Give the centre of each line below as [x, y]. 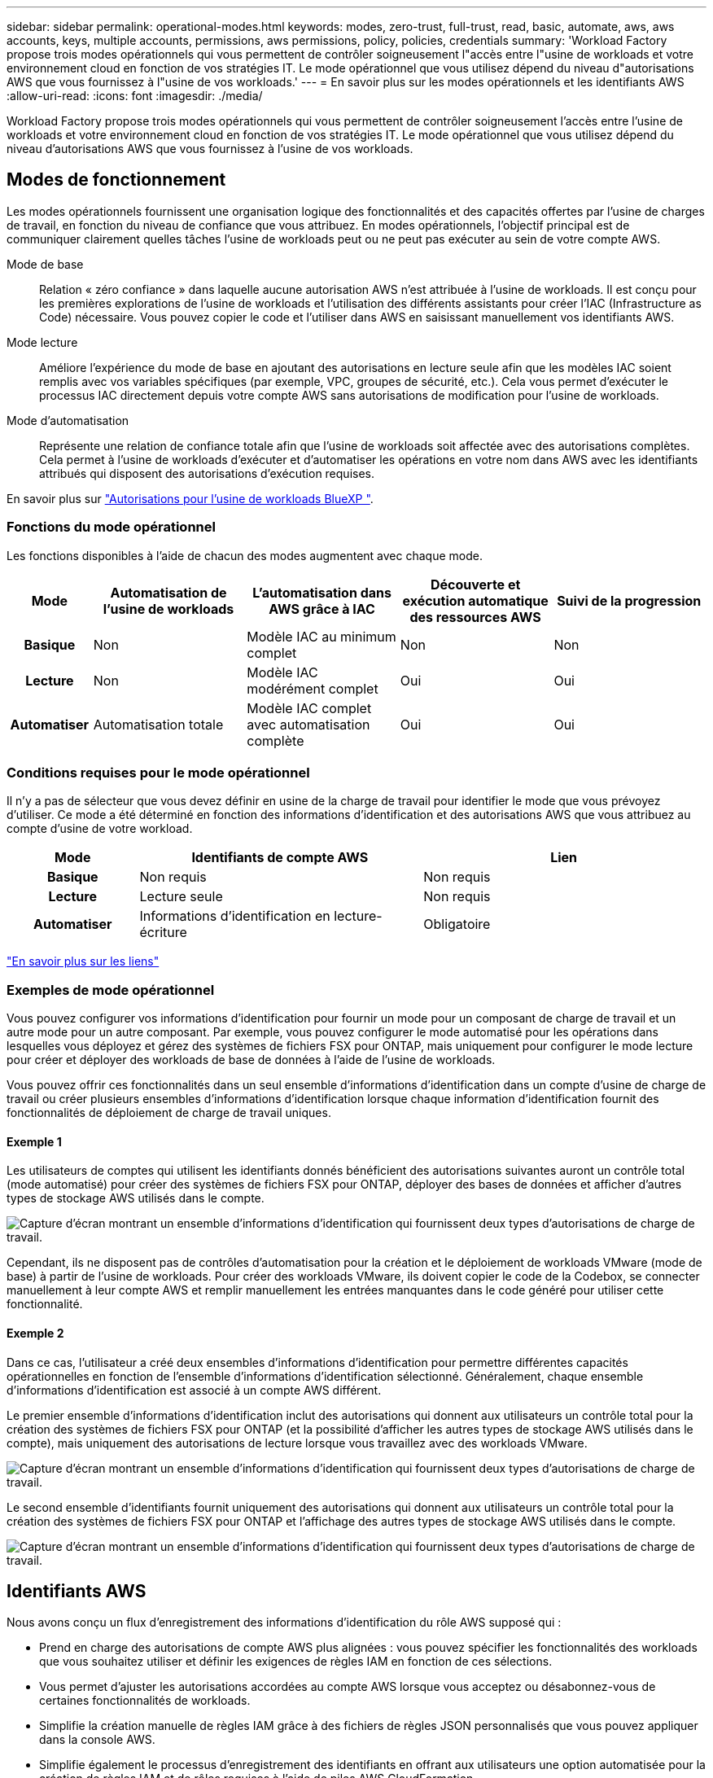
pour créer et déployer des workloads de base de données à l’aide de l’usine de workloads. [251, 1060]
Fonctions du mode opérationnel [111, 527]
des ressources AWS [475, 617]
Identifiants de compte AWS [280, 858]
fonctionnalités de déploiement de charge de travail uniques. [169, 1113]
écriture [163, 933]
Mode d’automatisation [68, 420]
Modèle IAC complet [309, 708]
